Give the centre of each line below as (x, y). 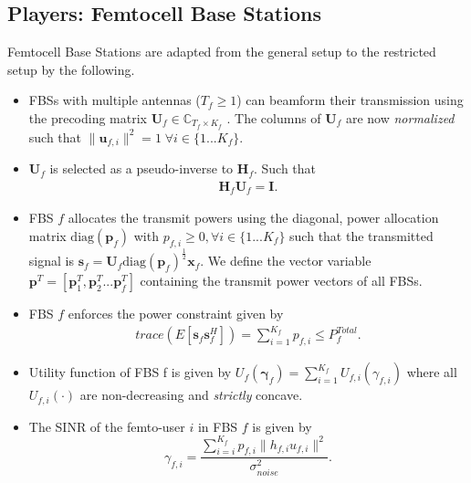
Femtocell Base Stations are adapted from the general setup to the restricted (222, 52)
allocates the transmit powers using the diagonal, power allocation (253, 218)
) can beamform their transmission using (350, 100)
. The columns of (274, 117)
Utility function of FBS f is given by (130, 372)
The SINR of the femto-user (107, 426)
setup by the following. (71, 69)
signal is (51, 261)
